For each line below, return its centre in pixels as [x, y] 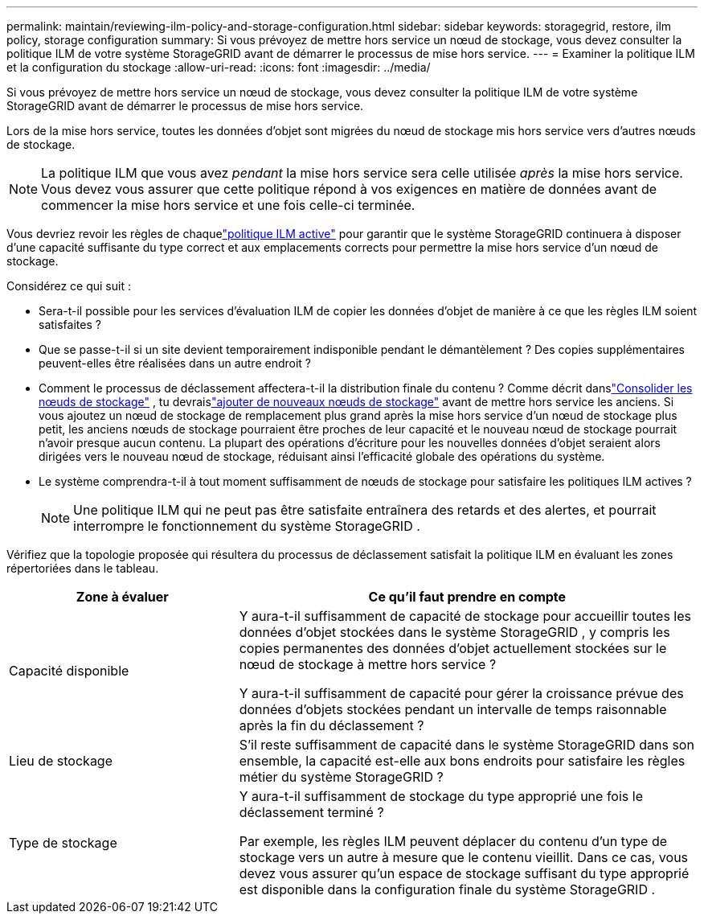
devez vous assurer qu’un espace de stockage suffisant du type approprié [464, 873]
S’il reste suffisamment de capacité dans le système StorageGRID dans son [467, 745]
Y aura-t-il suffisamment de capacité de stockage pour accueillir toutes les [465, 616]
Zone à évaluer [122, 597]
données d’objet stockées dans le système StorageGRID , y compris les [454, 632]
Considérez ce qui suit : [69, 286]
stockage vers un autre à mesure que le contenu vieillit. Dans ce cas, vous [464, 857]
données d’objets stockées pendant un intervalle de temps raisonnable [453, 709]
